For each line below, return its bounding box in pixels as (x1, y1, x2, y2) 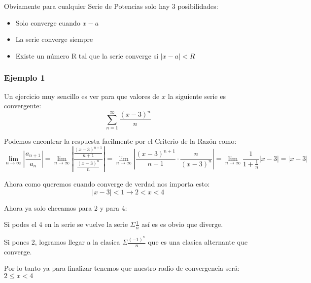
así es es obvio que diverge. (141, 219, 223, 229)
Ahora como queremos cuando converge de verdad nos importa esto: (4, 179, 210, 189)
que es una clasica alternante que (148, 237, 248, 247)
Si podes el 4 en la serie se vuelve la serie (4, 219, 128, 229)
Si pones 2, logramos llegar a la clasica (4, 237, 120, 247)
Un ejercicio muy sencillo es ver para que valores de (4, 91, 160, 101)
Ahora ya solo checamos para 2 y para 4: (4, 202, 127, 213)
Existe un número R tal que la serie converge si (15, 50, 159, 61)
